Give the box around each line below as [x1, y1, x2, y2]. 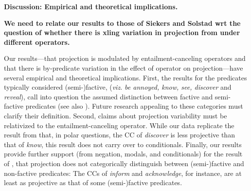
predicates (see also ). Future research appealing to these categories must [25, 101, 243, 111]
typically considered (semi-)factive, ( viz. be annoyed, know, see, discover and [4, 82, 232, 92]
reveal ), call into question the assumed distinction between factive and [4, 91, 213, 101]
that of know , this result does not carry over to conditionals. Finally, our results [4, 139, 242, 149]
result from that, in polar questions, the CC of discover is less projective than [4, 130, 235, 140]
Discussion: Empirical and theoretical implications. [4, 1, 178, 11]
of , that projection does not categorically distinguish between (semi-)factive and [4, 158, 244, 168]
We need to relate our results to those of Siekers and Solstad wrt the [4, 18, 241, 28]
